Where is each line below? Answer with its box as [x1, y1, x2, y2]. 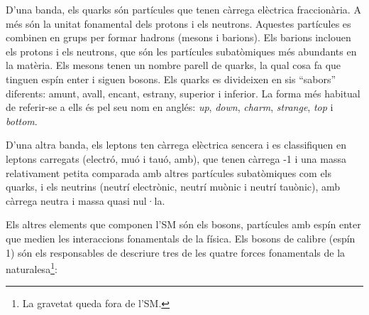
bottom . [6, 113, 38, 128]
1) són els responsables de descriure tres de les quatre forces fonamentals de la [6, 245, 346, 260]
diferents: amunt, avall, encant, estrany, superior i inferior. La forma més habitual [6, 85, 360, 100]
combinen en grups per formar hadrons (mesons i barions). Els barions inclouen [6, 30, 351, 45]
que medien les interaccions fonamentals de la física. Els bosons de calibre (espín [6, 230, 356, 245]
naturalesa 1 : [6, 260, 57, 276]
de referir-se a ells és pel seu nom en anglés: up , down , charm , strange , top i [6, 100, 334, 114]
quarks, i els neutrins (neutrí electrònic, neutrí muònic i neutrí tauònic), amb [6, 179, 341, 194]
